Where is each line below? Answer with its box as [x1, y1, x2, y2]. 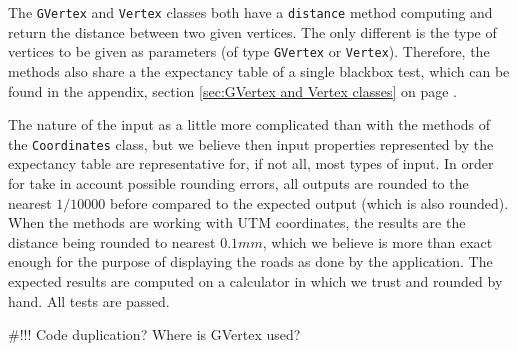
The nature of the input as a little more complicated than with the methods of [8, 114, 491, 135]
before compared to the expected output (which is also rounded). [109, 192, 509, 213]
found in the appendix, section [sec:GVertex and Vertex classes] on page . [8, 80, 457, 101]
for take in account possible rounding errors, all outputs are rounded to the [8, 172, 469, 193]
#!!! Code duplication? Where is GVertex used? [8, 324, 301, 345]
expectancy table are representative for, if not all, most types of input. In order [8, 153, 494, 174]
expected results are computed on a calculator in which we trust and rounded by [8, 270, 503, 291]
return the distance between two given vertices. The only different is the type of [8, 21, 497, 42]
